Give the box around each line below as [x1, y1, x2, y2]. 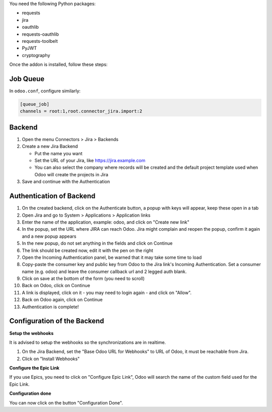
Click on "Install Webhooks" [22, 356, 80, 362]
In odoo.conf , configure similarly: [9, 88, 81, 94]
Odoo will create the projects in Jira [34, 171, 108, 177]
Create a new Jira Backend [22, 144, 78, 150]
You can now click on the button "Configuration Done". [9, 399, 123, 405]
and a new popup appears [22, 233, 77, 239]
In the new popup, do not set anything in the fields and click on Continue [22, 240, 173, 246]
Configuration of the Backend [9, 317, 104, 325]
